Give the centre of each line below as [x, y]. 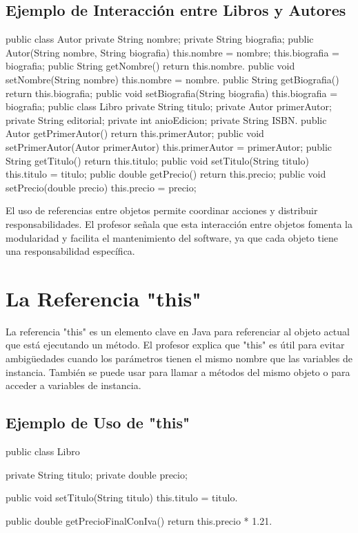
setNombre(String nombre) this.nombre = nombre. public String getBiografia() [172, 79]
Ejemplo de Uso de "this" [98, 422]
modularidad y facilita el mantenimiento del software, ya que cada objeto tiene [172, 237]
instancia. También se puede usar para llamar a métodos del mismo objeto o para [178, 372]
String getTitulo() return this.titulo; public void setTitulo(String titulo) [157, 160]
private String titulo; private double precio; [97, 474]
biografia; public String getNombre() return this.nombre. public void [150, 66]
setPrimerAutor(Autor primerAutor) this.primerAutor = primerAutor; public [169, 146]
